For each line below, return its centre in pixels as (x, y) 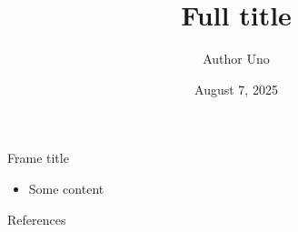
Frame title (38, 158)
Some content (66, 188)
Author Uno (236, 59)
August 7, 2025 (236, 89)
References (37, 219)
